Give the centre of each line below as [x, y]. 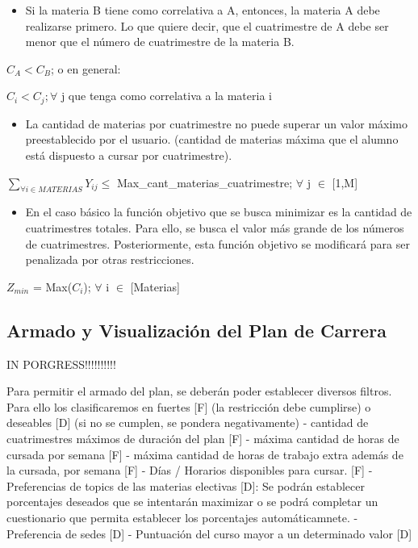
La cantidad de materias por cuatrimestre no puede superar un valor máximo [216, 123]
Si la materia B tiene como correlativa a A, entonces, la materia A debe [203, 10]
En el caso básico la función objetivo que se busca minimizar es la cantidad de [219, 212]
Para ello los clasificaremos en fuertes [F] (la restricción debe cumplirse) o [189, 406]
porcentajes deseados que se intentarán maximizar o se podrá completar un [192, 502]
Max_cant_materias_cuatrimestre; [205, 182]
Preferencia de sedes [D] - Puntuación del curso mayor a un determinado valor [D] [209, 533]
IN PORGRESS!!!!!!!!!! [61, 364]
